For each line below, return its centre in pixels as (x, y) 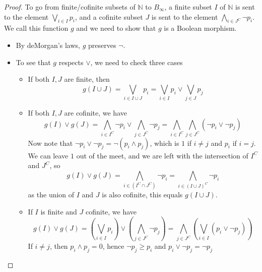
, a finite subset (188, 7)
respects (71, 62)
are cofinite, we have (95, 113)
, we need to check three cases (137, 62)
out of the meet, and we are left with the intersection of (162, 155)
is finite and (59, 211)
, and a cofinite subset (109, 16)
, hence (113, 246)
